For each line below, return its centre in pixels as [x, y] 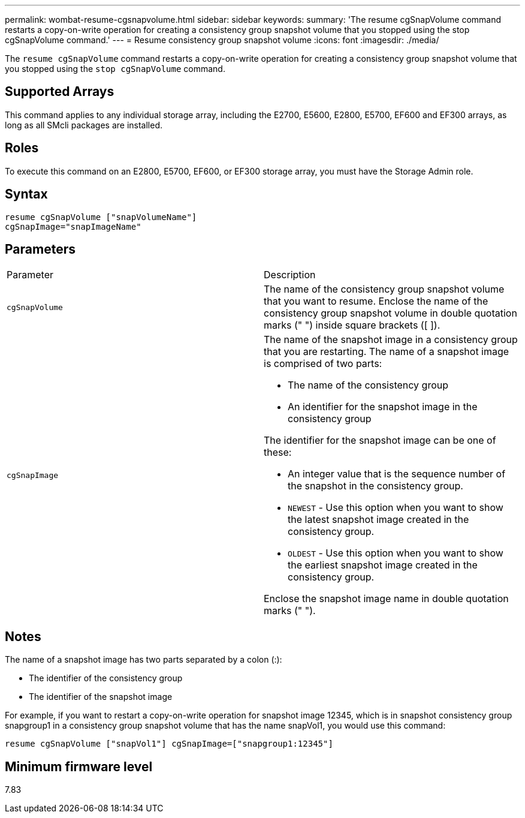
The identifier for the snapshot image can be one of [380, 440]
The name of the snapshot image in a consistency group [391, 340]
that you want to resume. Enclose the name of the [376, 301]
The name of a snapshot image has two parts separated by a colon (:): [144, 660]
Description [290, 275]
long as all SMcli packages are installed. [84, 125]
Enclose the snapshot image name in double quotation [386, 599]
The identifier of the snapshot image [101, 697]
